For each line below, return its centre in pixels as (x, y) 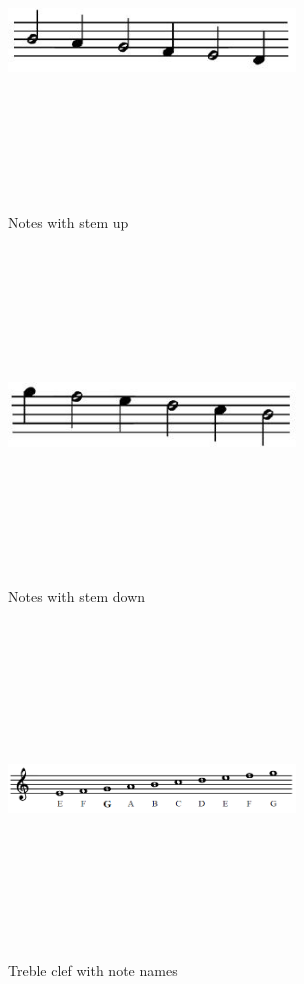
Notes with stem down (77, 595)
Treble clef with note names (93, 969)
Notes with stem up (68, 221)
